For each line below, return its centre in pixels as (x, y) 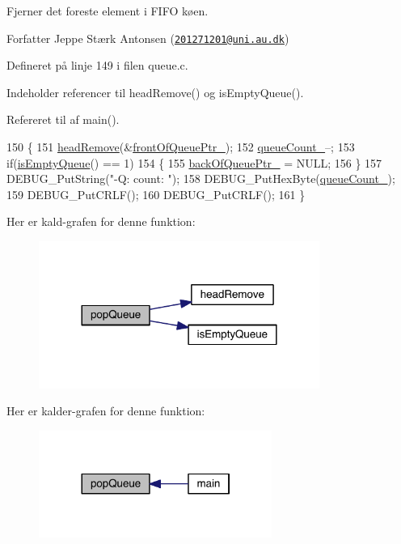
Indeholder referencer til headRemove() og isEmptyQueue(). (155, 92)
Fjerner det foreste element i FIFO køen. (108, 11)
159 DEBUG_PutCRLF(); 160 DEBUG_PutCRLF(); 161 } (156, 194)
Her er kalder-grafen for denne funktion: (106, 411)
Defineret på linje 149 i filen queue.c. (97, 65)
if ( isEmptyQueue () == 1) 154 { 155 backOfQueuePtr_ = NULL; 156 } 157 (194, 162)
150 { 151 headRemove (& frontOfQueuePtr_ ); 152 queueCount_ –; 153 (181, 147)
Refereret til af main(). (63, 119)
